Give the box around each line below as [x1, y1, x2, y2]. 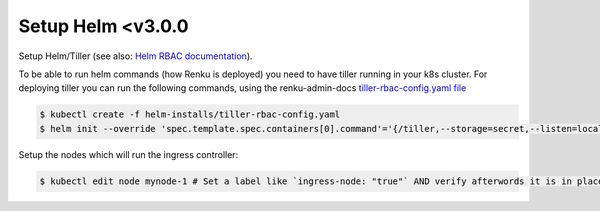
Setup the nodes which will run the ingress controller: [18, 148, 239, 160]
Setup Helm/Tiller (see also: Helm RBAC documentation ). [18, 50, 254, 62]
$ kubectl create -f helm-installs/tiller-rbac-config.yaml [39, 109, 341, 120]
